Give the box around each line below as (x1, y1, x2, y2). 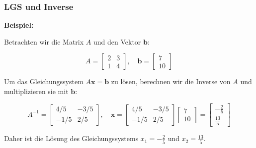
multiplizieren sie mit (4, 86, 69, 96)
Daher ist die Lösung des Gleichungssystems (4, 133, 139, 144)
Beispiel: (4, 20, 34, 30)
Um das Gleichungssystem (4, 76, 84, 87)
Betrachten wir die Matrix (4, 36, 84, 47)
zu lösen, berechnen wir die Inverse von (111, 76, 231, 87)
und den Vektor (93, 36, 141, 47)
